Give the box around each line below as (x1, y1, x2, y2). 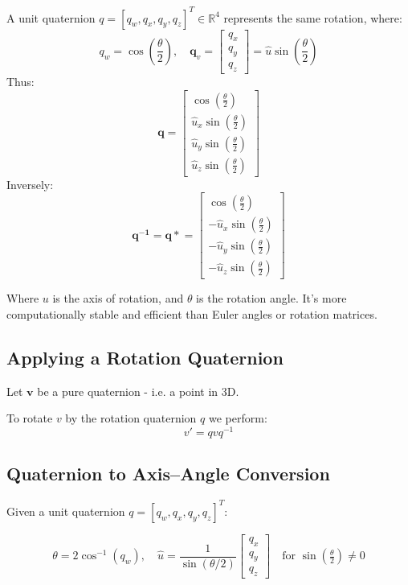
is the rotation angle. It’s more (196, 290, 347, 307)
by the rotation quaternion (65, 410, 197, 426)
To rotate (6, 410, 53, 426)
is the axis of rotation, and (52, 290, 184, 307)
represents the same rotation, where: (223, 9, 402, 26)
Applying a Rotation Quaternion (6, 345, 284, 370)
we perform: (208, 410, 267, 426)
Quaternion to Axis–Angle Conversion (6, 461, 330, 486)
